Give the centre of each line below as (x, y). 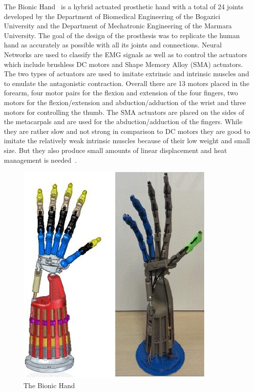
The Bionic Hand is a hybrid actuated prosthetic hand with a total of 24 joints (124, 6)
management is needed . (41, 160)
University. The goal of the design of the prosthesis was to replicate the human (122, 35)
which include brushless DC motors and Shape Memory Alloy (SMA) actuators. (124, 64)
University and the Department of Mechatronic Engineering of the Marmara (118, 26)
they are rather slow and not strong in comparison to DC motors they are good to (127, 131)
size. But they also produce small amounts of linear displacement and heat (116, 150)
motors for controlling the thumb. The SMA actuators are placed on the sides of (124, 112)
